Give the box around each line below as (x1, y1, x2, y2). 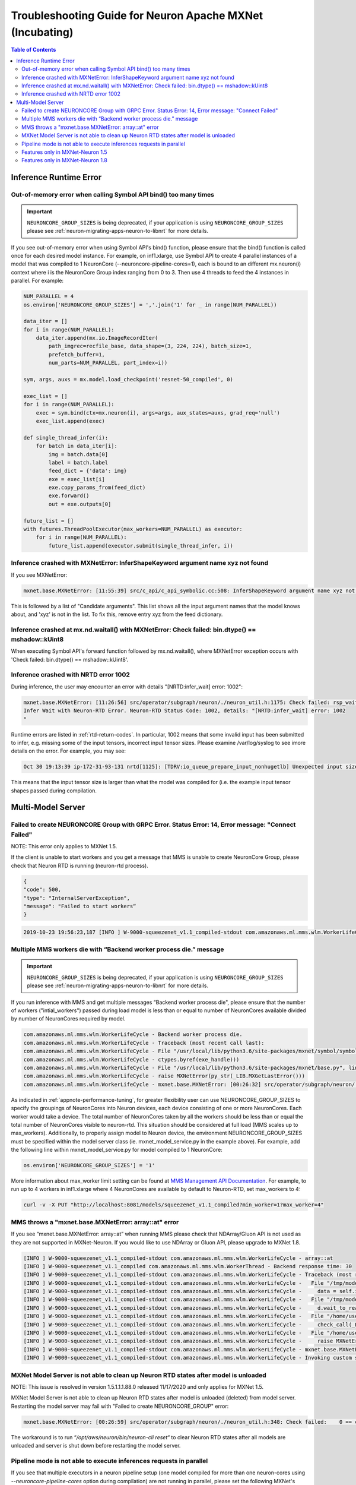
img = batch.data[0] (48, 451, 109, 457)
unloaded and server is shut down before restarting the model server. (11, 1442, 181, 1449)
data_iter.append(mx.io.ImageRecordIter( (36, 334, 158, 342)
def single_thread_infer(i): (23, 434, 109, 441)
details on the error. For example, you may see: (11, 747, 126, 754)
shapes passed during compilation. (11, 787, 97, 794)
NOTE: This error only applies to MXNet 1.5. (11, 843, 117, 850)
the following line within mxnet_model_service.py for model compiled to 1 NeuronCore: (11, 1146, 223, 1154)
